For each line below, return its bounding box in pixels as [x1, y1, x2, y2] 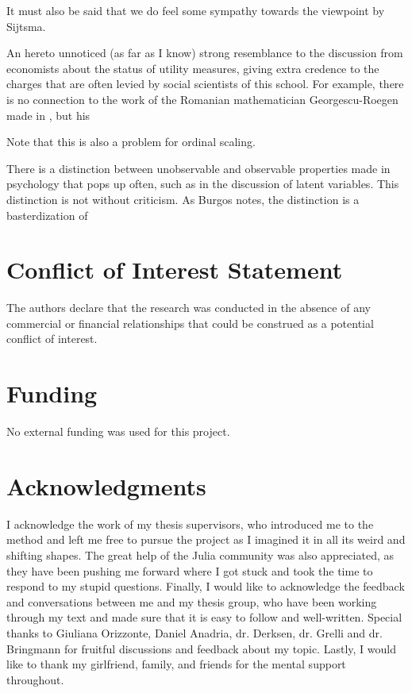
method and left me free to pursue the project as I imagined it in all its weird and [6, 531, 406, 548]
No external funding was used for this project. [6, 423, 230, 440]
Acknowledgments [6, 469, 206, 502]
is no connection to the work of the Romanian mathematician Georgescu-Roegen [6, 90, 399, 107]
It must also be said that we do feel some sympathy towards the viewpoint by [6, 2, 385, 18]
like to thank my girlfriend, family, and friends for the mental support [6, 656, 346, 672]
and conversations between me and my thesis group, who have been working [6, 593, 377, 610]
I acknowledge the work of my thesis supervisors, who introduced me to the [6, 515, 374, 532]
